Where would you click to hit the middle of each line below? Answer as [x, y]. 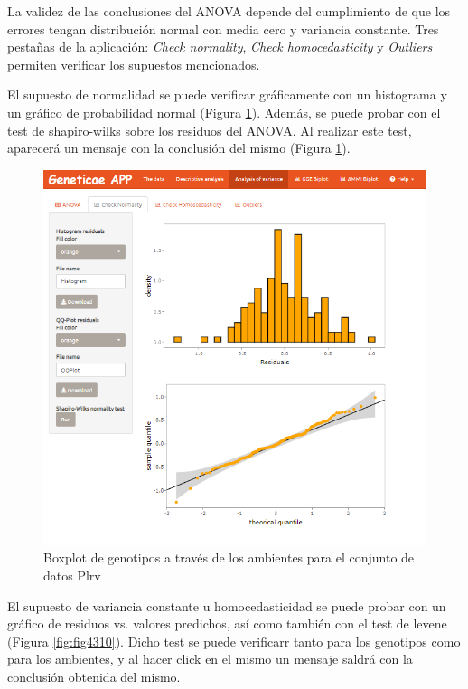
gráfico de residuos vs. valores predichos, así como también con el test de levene [227, 623]
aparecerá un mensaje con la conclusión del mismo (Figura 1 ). [179, 148]
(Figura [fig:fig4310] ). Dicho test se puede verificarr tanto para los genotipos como [234, 641]
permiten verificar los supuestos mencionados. [134, 64]
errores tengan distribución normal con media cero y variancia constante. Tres [223, 28]
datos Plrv [72, 576]
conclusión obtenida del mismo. [94, 677]
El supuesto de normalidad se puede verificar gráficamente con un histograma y [227, 94]
